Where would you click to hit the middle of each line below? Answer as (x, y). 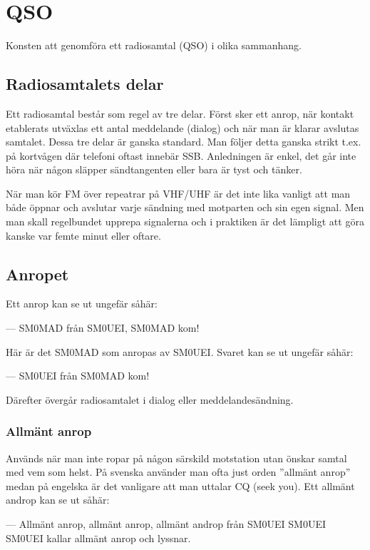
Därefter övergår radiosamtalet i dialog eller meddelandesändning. (150, 399)
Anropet (37, 274)
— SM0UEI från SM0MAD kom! (78, 376)
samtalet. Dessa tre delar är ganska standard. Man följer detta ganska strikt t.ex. (184, 142)
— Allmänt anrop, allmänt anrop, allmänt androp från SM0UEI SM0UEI (166, 524)
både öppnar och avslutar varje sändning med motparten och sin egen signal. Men (185, 207)
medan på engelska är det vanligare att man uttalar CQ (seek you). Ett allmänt (180, 485)
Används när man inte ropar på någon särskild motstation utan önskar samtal (176, 458)
